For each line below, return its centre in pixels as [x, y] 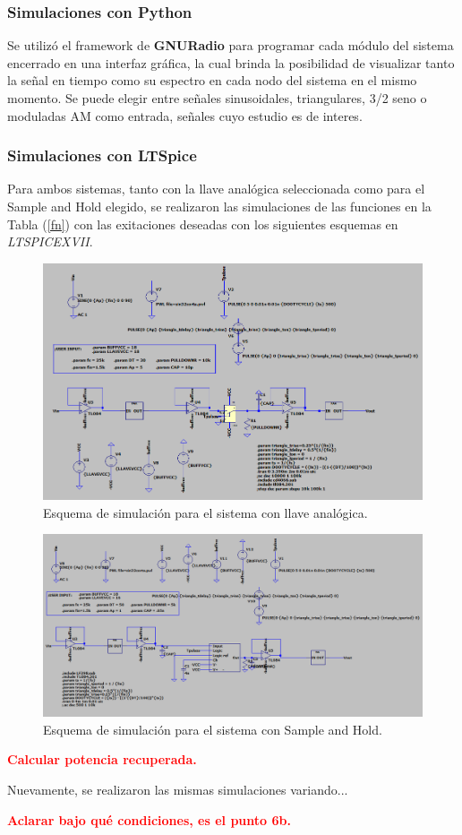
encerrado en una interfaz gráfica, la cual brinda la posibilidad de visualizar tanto [231, 62]
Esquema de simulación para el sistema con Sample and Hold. [213, 729]
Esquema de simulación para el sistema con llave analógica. [205, 512]
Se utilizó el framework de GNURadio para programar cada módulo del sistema [231, 45]
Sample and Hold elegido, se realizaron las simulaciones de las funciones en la [219, 206]
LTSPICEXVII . [50, 241]
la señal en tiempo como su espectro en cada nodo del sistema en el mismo [212, 80]
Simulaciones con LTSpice [102, 155]
